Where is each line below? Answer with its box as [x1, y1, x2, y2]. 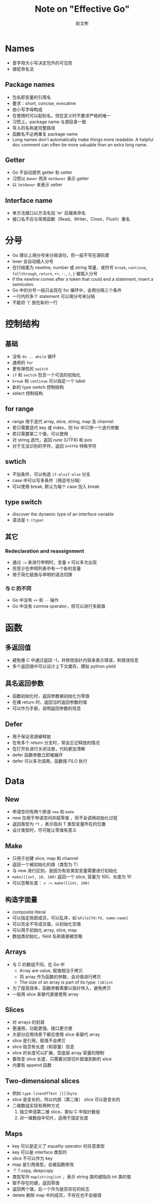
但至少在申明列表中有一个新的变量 [12, 565, 81, 571]
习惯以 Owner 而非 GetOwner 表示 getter [12, 176, 89, 182]
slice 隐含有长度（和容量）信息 [12, 1044, 75, 1050]
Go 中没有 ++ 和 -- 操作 [12, 597, 59, 603]
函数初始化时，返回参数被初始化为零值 [12, 693, 90, 699]
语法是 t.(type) [12, 517, 45, 523]
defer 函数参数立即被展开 [12, 752, 63, 758]
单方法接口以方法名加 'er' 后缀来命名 [12, 210, 86, 216]
